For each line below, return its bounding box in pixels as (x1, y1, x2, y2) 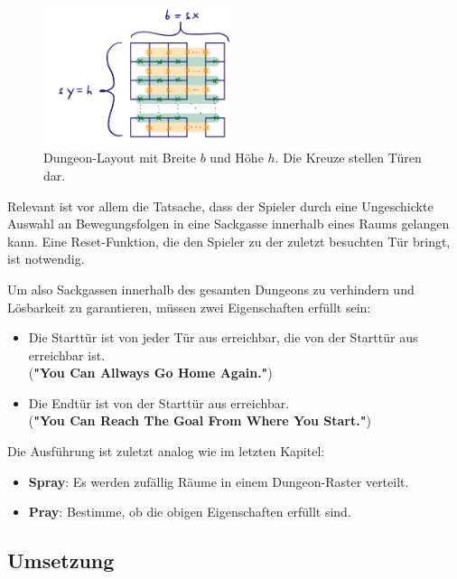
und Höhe (210, 148, 264, 167)
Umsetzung (7, 546, 115, 574)
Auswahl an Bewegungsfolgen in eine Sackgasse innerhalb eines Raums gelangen (7, 214, 450, 233)
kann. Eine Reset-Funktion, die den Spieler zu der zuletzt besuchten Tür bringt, (7, 231, 451, 250)
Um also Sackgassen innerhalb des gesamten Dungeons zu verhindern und (7, 279, 415, 298)
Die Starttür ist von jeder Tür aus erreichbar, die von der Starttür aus (28, 328, 418, 347)
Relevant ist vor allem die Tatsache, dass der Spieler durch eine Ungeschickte (7, 196, 434, 215)
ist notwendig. (7, 249, 85, 268)
